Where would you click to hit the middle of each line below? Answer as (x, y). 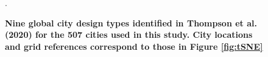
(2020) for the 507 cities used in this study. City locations (129, 34)
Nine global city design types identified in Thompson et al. (131, 22)
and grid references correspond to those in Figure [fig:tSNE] (134, 46)
